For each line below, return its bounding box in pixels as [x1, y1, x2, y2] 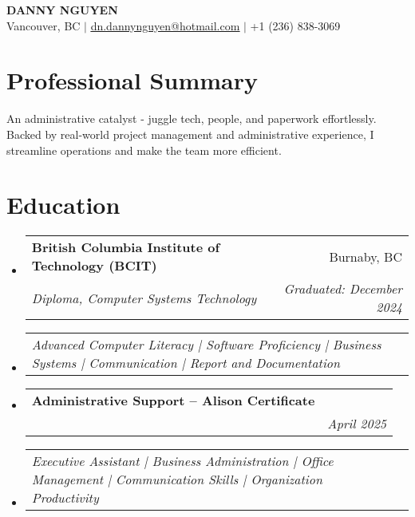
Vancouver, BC [6, 17, 81, 34]
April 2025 [327, 414, 387, 433]
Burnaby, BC [329, 247, 402, 266]
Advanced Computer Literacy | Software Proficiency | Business [31, 335, 381, 354]
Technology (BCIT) [31, 256, 157, 275]
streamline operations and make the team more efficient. [6, 141, 282, 158]
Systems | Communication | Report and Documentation [31, 353, 340, 373]
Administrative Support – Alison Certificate [31, 391, 315, 410]
